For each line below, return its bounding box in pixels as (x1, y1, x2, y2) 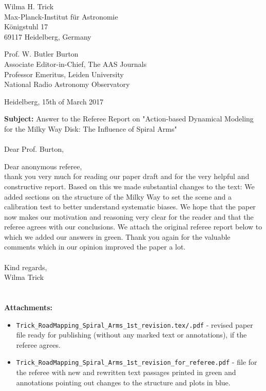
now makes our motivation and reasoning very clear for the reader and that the (4, 211, 254, 222)
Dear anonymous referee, (4, 161, 82, 171)
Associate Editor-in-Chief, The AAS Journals (4, 58, 147, 69)
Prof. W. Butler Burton (4, 48, 79, 59)
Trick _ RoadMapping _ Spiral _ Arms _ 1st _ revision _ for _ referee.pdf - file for (16, 357, 257, 367)
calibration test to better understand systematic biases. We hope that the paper (4, 201, 256, 212)
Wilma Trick (4, 272, 44, 282)
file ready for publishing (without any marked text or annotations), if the (16, 329, 247, 340)
